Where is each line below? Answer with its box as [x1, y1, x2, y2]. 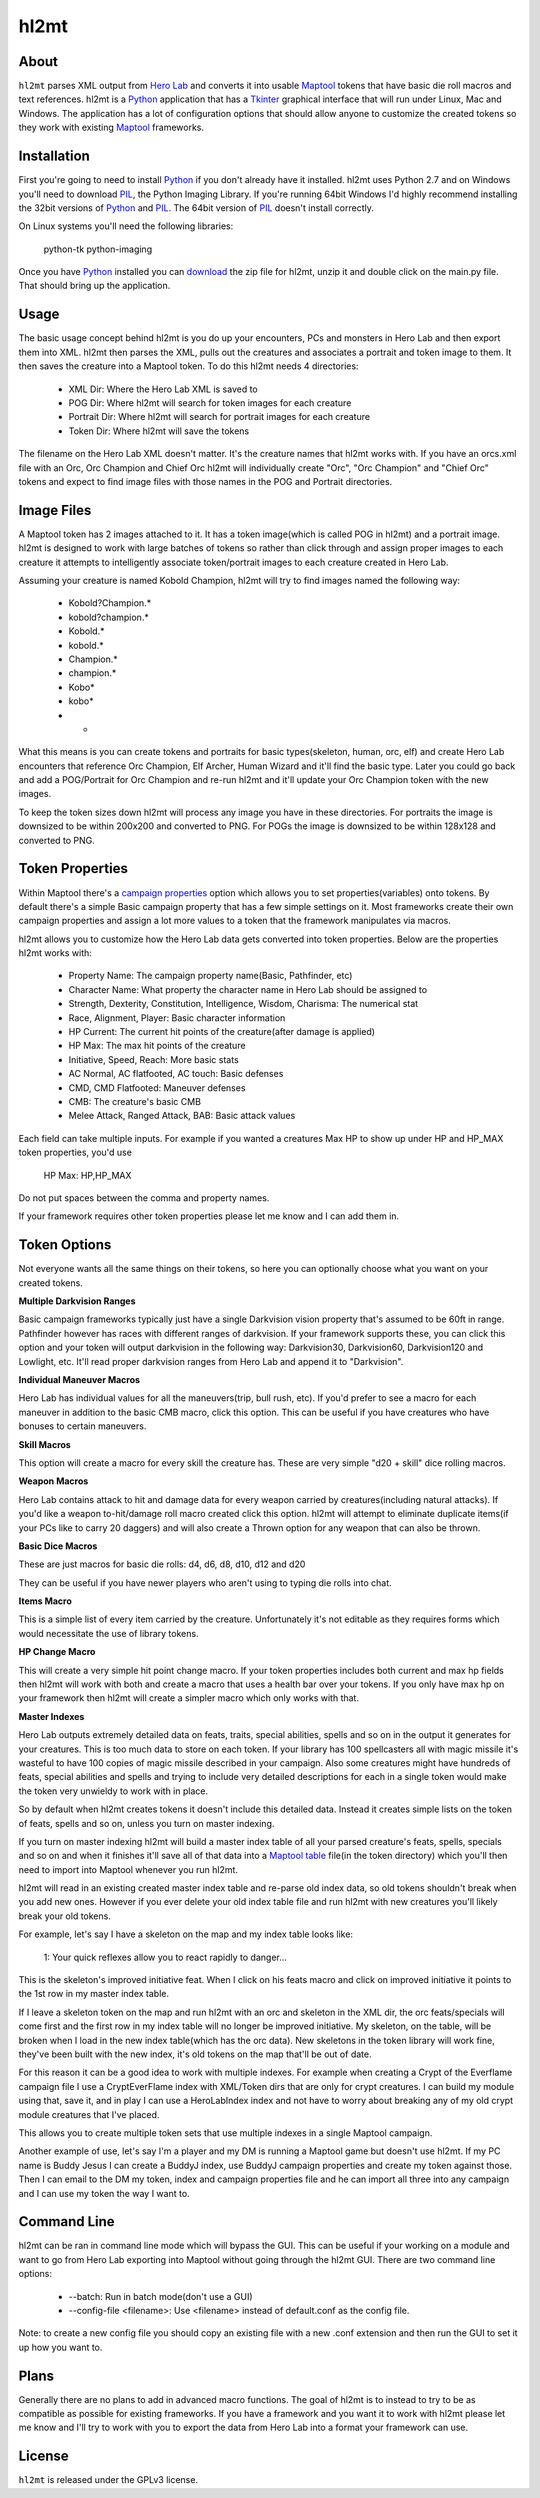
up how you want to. [18, 2341, 103, 2353]
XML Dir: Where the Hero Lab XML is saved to [68, 383, 259, 395]
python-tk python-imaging [43, 243, 153, 255]
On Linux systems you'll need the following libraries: [18, 220, 234, 232]
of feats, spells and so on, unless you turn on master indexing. [18, 1817, 275, 1829]
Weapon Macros [18, 1475, 89, 1487]
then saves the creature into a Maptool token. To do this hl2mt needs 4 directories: [18, 360, 359, 372]
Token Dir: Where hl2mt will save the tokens [68, 425, 250, 437]
